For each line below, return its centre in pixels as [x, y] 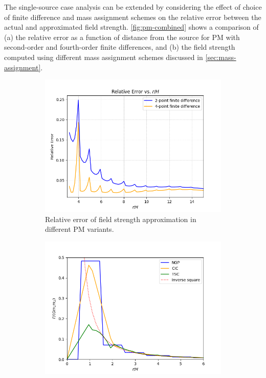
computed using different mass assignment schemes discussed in [104, 57]
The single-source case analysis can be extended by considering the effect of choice [133, 7]
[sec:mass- [221, 57]
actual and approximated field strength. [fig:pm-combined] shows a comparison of [131, 27]
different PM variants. [80, 229]
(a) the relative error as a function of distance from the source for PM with [122, 37]
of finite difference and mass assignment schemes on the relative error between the [133, 17]
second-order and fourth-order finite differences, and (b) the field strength [120, 47]
